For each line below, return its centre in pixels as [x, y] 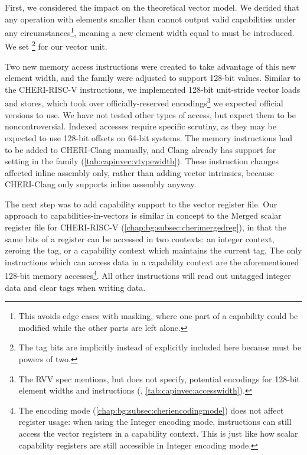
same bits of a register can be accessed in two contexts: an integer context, [140, 238]
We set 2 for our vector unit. [56, 45]
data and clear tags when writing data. [75, 287]
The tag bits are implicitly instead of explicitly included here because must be [160, 347]
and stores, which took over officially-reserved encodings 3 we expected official [144, 102]
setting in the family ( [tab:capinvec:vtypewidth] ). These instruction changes [142, 161]
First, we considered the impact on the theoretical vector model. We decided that [152, 7]
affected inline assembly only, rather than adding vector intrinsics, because [139, 172]
